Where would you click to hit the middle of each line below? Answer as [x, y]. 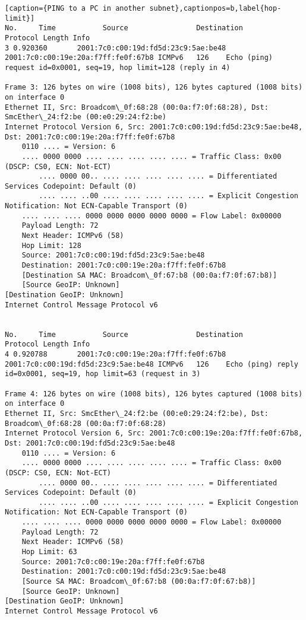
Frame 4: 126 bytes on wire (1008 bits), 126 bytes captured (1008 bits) [154, 394]
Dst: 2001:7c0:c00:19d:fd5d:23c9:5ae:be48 [90, 443]
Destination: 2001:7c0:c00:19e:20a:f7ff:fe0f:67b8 [124, 266]
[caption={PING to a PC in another [75, 8]
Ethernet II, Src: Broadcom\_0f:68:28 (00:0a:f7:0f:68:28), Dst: [137, 107]
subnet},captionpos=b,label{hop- [215, 8]
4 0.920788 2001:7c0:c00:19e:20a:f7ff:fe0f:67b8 [116, 354]
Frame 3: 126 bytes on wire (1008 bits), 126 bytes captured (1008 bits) [154, 88]
